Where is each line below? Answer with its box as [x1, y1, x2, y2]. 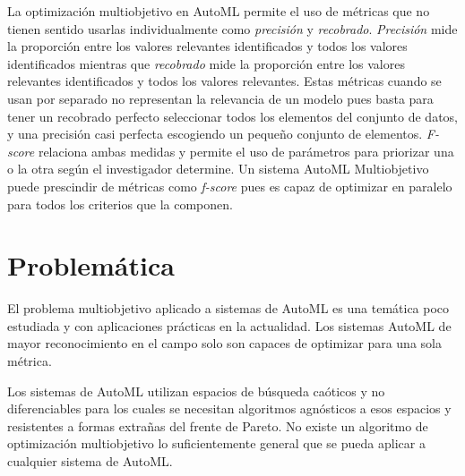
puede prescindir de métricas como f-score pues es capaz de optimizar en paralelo [7, 176, 452, 195]
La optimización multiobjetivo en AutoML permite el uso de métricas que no [7, 2, 430, 20]
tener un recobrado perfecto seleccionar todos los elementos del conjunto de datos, [7, 106, 458, 125]
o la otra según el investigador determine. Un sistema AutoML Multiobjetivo [7, 159, 429, 178]
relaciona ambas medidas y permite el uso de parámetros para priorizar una [38, 141, 454, 160]
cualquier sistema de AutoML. [7, 452, 173, 470]
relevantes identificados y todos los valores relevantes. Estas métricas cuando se [7, 72, 442, 90]
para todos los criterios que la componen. [7, 194, 233, 213]
